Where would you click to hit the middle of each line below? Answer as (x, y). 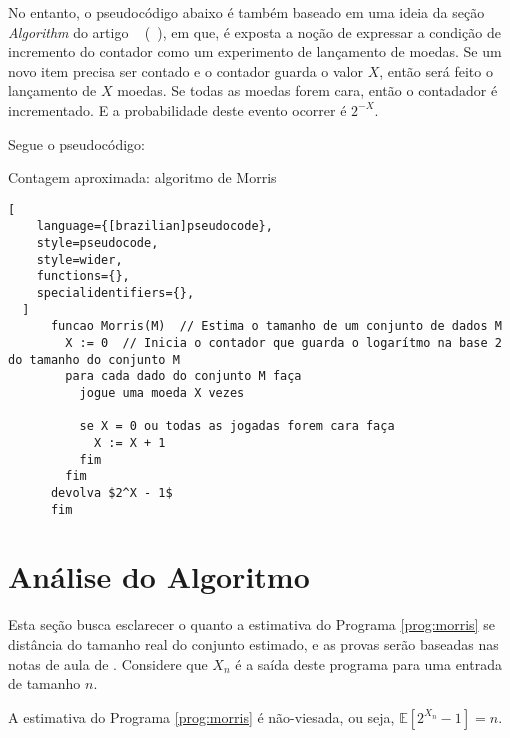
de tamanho (44, 683)
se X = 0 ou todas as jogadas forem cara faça (237, 426)
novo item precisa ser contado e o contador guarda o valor (185, 70)
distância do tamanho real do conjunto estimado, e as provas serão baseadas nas (253, 643)
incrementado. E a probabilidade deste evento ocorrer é (177, 109)
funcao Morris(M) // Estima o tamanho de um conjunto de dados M (276, 326)
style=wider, (79, 259)
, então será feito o (436, 70)
